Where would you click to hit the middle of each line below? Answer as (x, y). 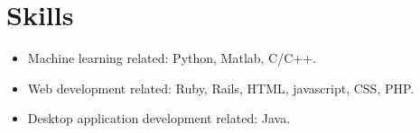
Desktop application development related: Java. (159, 118)
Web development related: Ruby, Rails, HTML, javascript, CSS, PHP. (221, 88)
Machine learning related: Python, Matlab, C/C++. (172, 58)
